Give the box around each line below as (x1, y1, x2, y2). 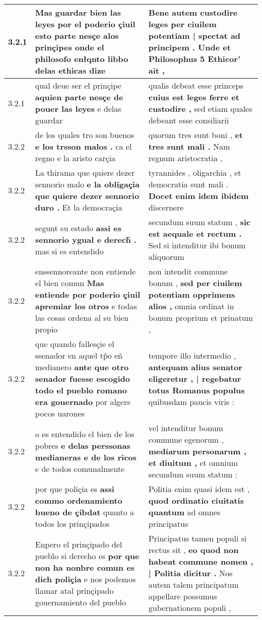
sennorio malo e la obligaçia (35, 178, 140, 190)
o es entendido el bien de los (35, 428, 135, 440)
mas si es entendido (35, 245, 104, 257)
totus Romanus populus (148, 384, 245, 396)
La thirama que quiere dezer (35, 167, 135, 178)
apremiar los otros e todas (35, 300, 137, 312)
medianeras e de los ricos (35, 451, 137, 463)
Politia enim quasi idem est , (148, 483, 250, 495)
